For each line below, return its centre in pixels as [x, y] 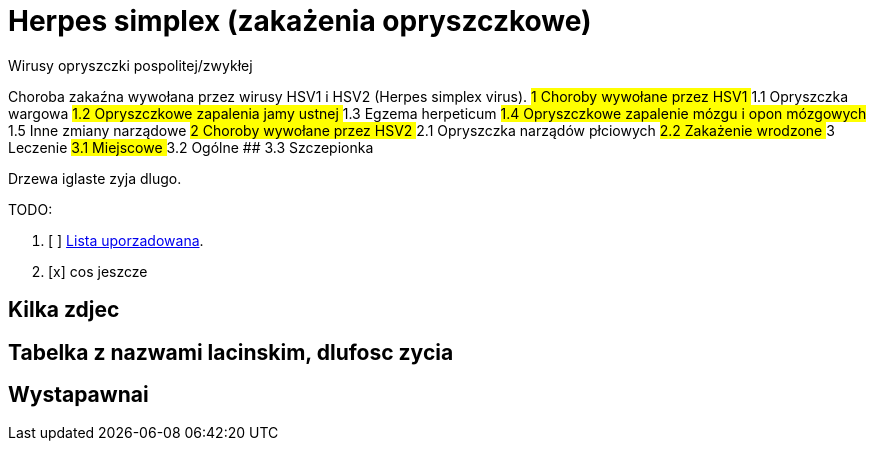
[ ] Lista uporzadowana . [126, 240]
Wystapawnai [78, 395]
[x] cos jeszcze [98, 271]
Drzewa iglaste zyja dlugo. [95, 178]
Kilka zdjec [64, 310]
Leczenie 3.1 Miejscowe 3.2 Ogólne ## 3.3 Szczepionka [191, 147]
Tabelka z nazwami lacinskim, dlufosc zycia [231, 352]
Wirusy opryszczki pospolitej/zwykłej [130, 65]
